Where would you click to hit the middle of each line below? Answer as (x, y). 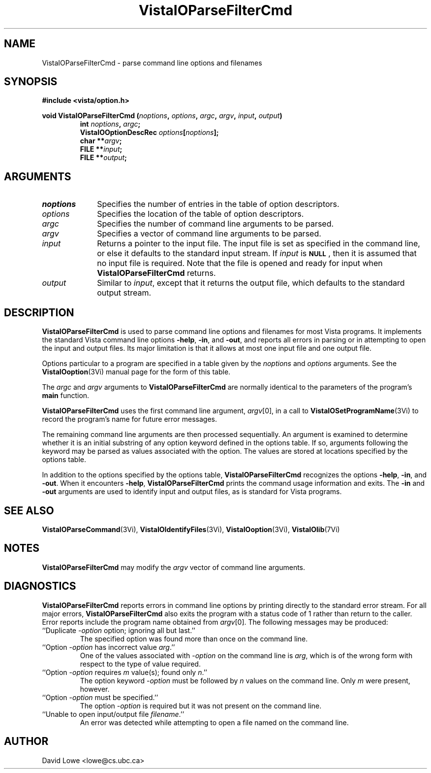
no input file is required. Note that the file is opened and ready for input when (240, 263)
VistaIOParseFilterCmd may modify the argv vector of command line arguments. (174, 567)
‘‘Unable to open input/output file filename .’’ (113, 714)
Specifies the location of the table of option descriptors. (200, 214)
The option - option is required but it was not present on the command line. (201, 706)
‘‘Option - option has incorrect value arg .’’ (108, 647)
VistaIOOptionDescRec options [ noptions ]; (149, 133)
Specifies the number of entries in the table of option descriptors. (218, 204)
